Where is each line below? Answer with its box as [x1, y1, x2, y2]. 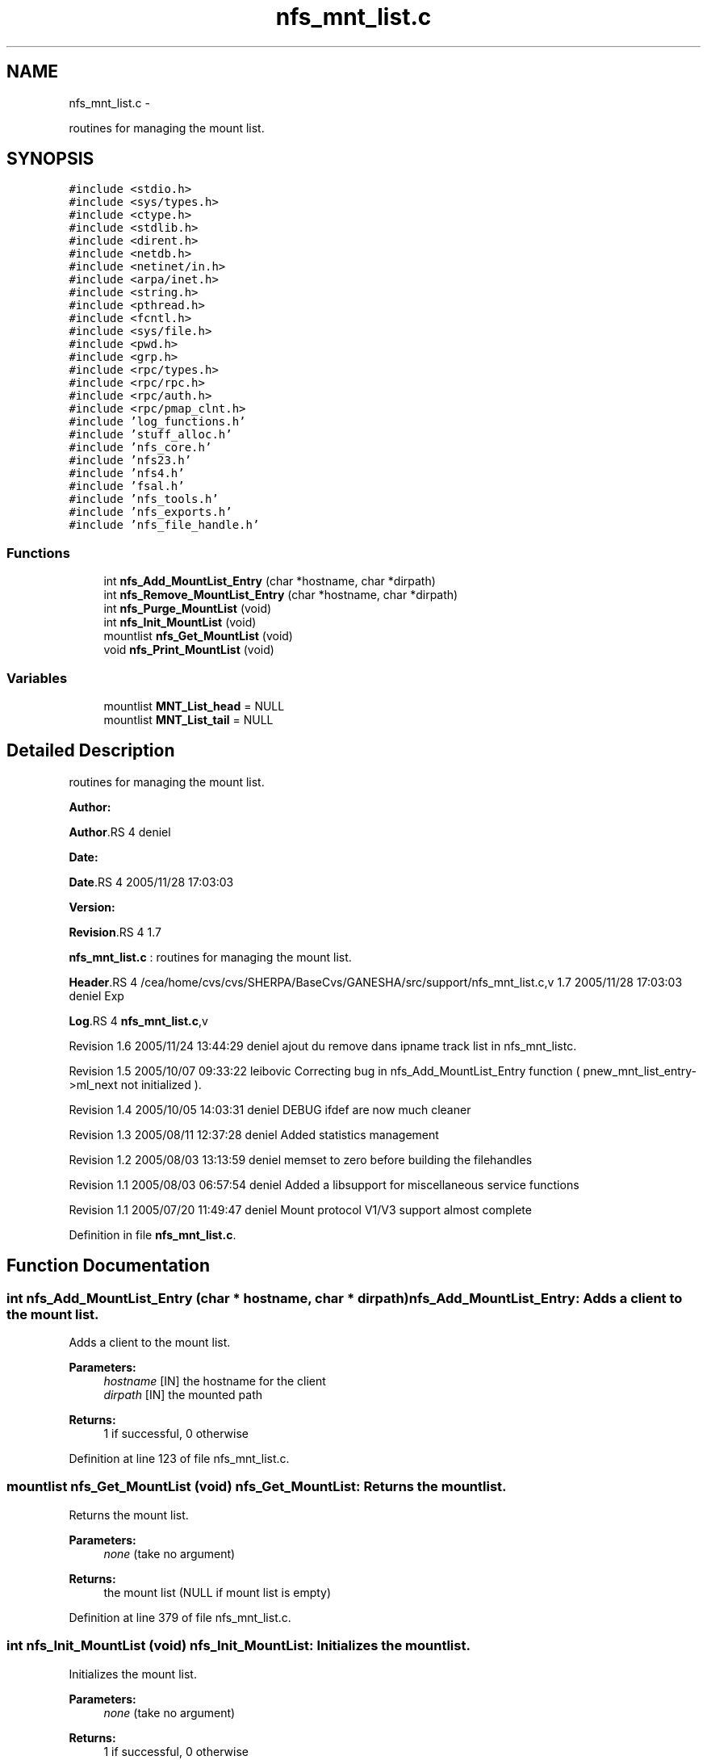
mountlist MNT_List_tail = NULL [103, 712, 274, 727]
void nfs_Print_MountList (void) [103, 643, 274, 657]
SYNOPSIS [6, 149, 94, 170]
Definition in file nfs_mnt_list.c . [69, 1227, 236, 1242]
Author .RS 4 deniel [69, 824, 171, 839]
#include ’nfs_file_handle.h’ [69, 518, 260, 532]
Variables [6, 669, 68, 686]
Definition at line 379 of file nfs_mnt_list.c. [69, 1610, 291, 1624]
